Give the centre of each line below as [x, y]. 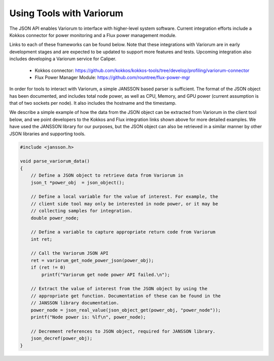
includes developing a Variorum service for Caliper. [63, 59]
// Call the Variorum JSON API [70, 253]
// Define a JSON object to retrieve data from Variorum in [107, 175]
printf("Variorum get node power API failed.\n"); [106, 274]
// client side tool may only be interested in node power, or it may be [124, 204]
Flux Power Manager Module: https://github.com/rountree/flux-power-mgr [112, 77]
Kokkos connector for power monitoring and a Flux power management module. [93, 35]
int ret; [42, 239]
